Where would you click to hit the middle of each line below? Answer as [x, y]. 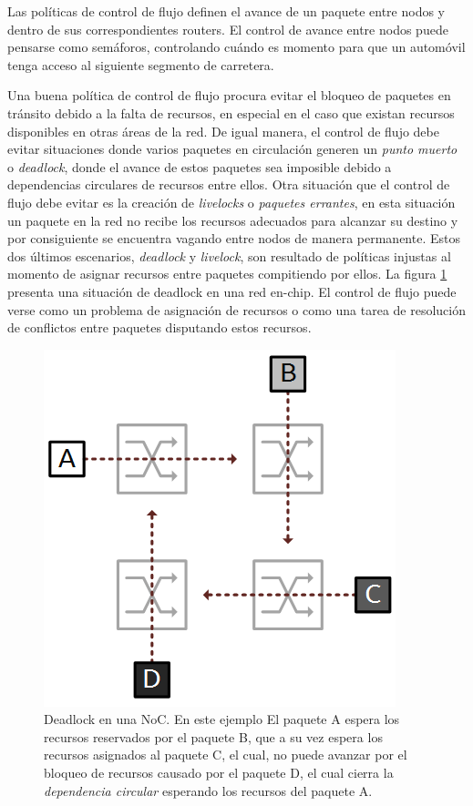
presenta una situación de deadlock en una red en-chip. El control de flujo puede [232, 291]
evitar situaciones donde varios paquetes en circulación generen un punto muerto [232, 149]
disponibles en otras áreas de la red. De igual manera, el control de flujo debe [223, 131]
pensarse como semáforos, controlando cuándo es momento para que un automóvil [236, 47]
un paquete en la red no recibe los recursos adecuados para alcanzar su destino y [233, 220]
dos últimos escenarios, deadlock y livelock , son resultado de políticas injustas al [229, 255]
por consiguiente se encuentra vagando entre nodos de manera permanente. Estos [234, 238]
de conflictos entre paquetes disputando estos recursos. [159, 327]
